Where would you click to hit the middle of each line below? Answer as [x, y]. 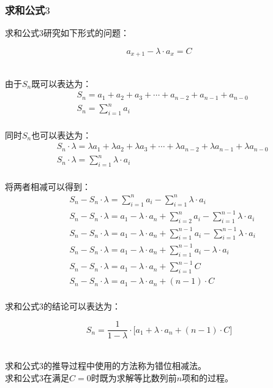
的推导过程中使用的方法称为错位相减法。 [125, 365]
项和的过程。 [208, 377]
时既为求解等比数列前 [134, 377]
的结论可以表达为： [82, 306]
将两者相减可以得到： [48, 186]
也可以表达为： [62, 135]
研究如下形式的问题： [86, 33]
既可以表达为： [62, 83]
